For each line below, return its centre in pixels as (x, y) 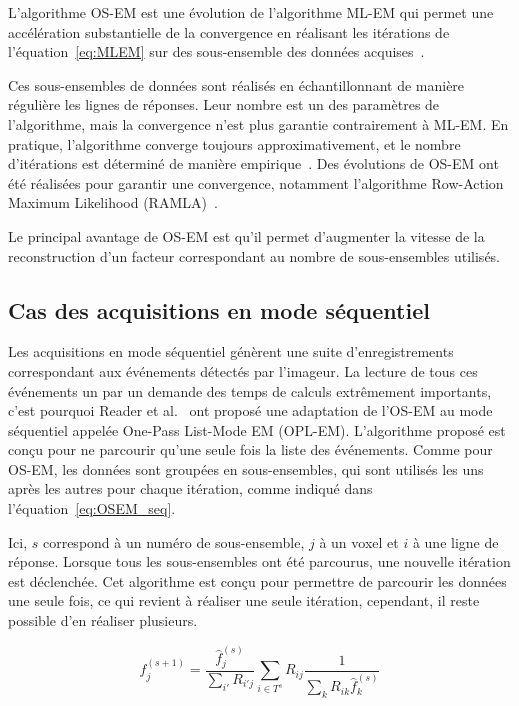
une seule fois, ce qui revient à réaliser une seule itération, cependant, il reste (244, 600)
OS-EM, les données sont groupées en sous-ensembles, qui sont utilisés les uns (246, 468)
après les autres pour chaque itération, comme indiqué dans (190, 488)
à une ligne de (455, 541)
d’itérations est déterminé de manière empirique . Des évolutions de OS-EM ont (253, 163)
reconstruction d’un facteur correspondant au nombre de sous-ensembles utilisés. (254, 255)
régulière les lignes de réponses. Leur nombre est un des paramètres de (224, 104)
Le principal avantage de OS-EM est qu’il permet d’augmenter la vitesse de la (246, 235)
